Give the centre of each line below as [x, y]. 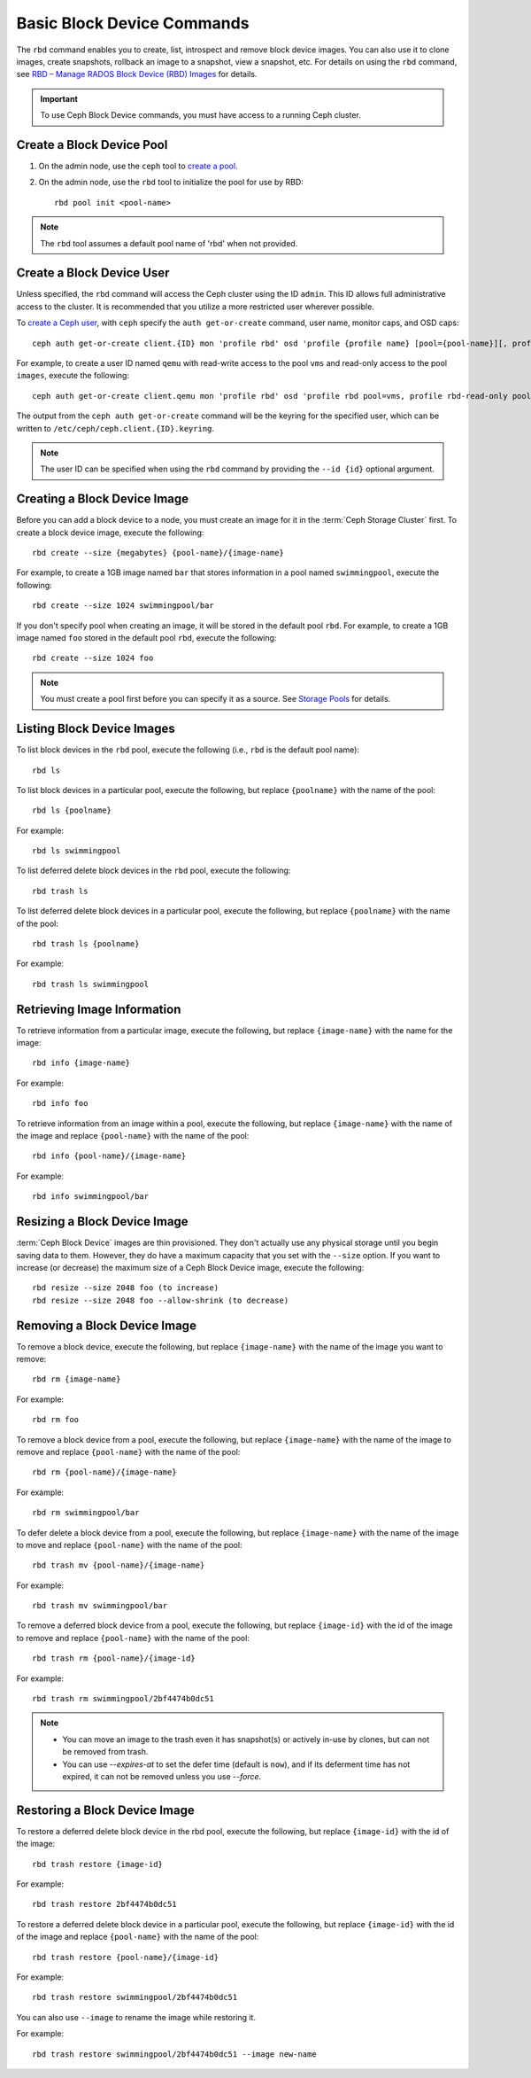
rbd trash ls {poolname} [86, 944]
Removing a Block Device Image [106, 1325]
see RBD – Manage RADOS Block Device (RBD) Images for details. [137, 74]
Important [59, 98]
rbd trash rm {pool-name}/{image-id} [114, 1658]
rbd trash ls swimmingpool [91, 984]
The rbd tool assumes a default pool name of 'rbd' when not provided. [169, 243]
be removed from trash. [105, 1752]
